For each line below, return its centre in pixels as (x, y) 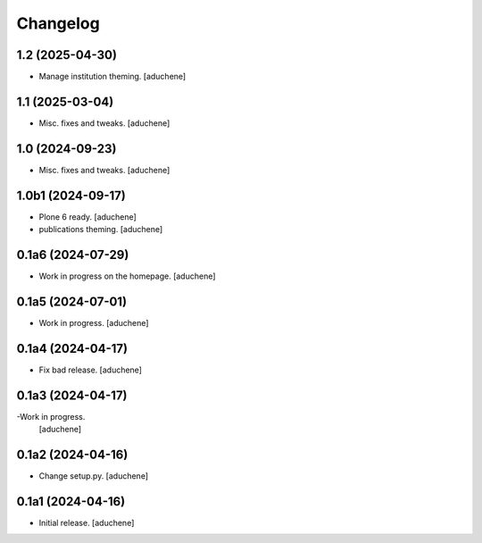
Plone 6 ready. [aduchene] (88, 217)
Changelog (58, 23)
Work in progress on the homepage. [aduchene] (127, 276)
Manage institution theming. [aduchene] (112, 77)
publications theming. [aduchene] (101, 230)
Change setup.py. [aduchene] (94, 476)
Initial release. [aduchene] (87, 523)
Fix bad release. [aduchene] (91, 370)
